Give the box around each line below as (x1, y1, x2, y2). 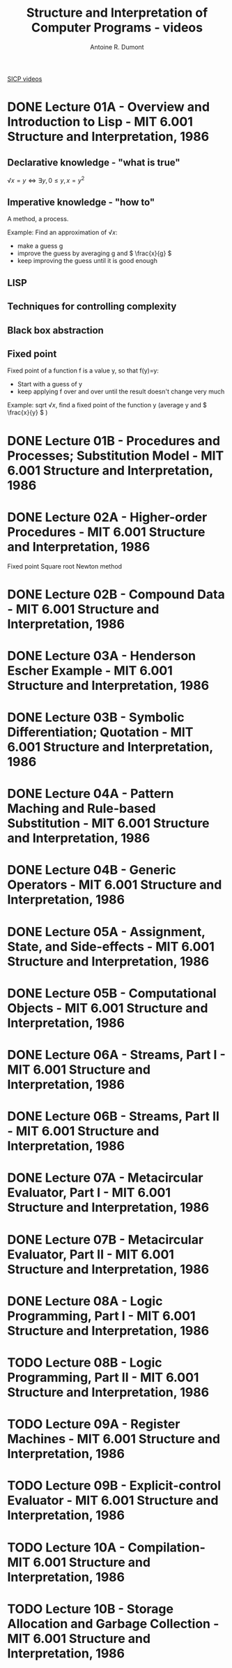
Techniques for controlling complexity (7, 301, 177, 313)
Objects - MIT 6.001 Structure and (7, 1000, 208, 1016)
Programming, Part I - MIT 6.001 (7, 1308, 196, 1323)
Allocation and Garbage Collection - (7, 1616, 219, 1632)
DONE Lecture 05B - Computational (7, 985, 217, 1001)
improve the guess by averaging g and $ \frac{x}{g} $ (17, 249, 172, 257)
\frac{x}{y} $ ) (7, 408, 48, 416)
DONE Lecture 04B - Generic (7, 862, 176, 878)
